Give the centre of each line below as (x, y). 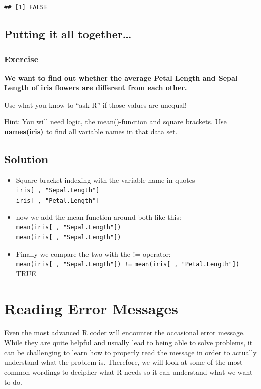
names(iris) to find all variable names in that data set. (91, 131)
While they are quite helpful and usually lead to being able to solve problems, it (128, 342)
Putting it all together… (68, 34)
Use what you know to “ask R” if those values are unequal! (96, 104)
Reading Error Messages (91, 308)
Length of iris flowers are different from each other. (96, 88)
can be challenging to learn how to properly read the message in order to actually (130, 352)
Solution (26, 158)
